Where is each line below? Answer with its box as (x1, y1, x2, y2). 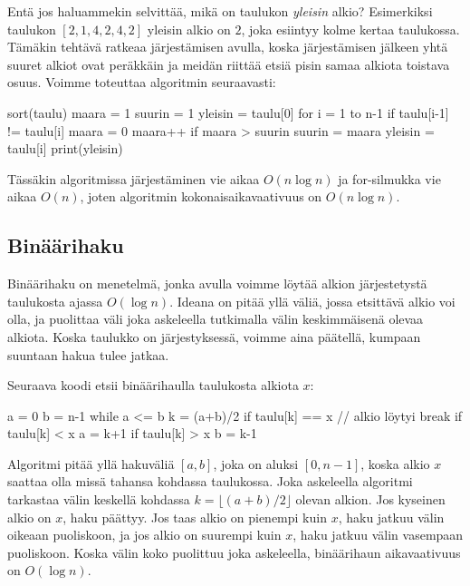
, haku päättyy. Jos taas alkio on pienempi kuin (62, 507, 327, 526)
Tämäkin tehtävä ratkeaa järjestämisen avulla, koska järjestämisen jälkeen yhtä (7, 37, 448, 56)
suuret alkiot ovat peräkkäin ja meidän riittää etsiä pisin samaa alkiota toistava (7, 54, 450, 73)
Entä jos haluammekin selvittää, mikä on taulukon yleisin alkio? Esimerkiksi (7, 2, 433, 20)
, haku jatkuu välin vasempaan (293, 525, 464, 544)
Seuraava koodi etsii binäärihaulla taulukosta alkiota (7, 376, 299, 395)
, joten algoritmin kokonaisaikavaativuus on (80, 187, 322, 206)
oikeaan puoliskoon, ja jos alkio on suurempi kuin (7, 525, 282, 544)
